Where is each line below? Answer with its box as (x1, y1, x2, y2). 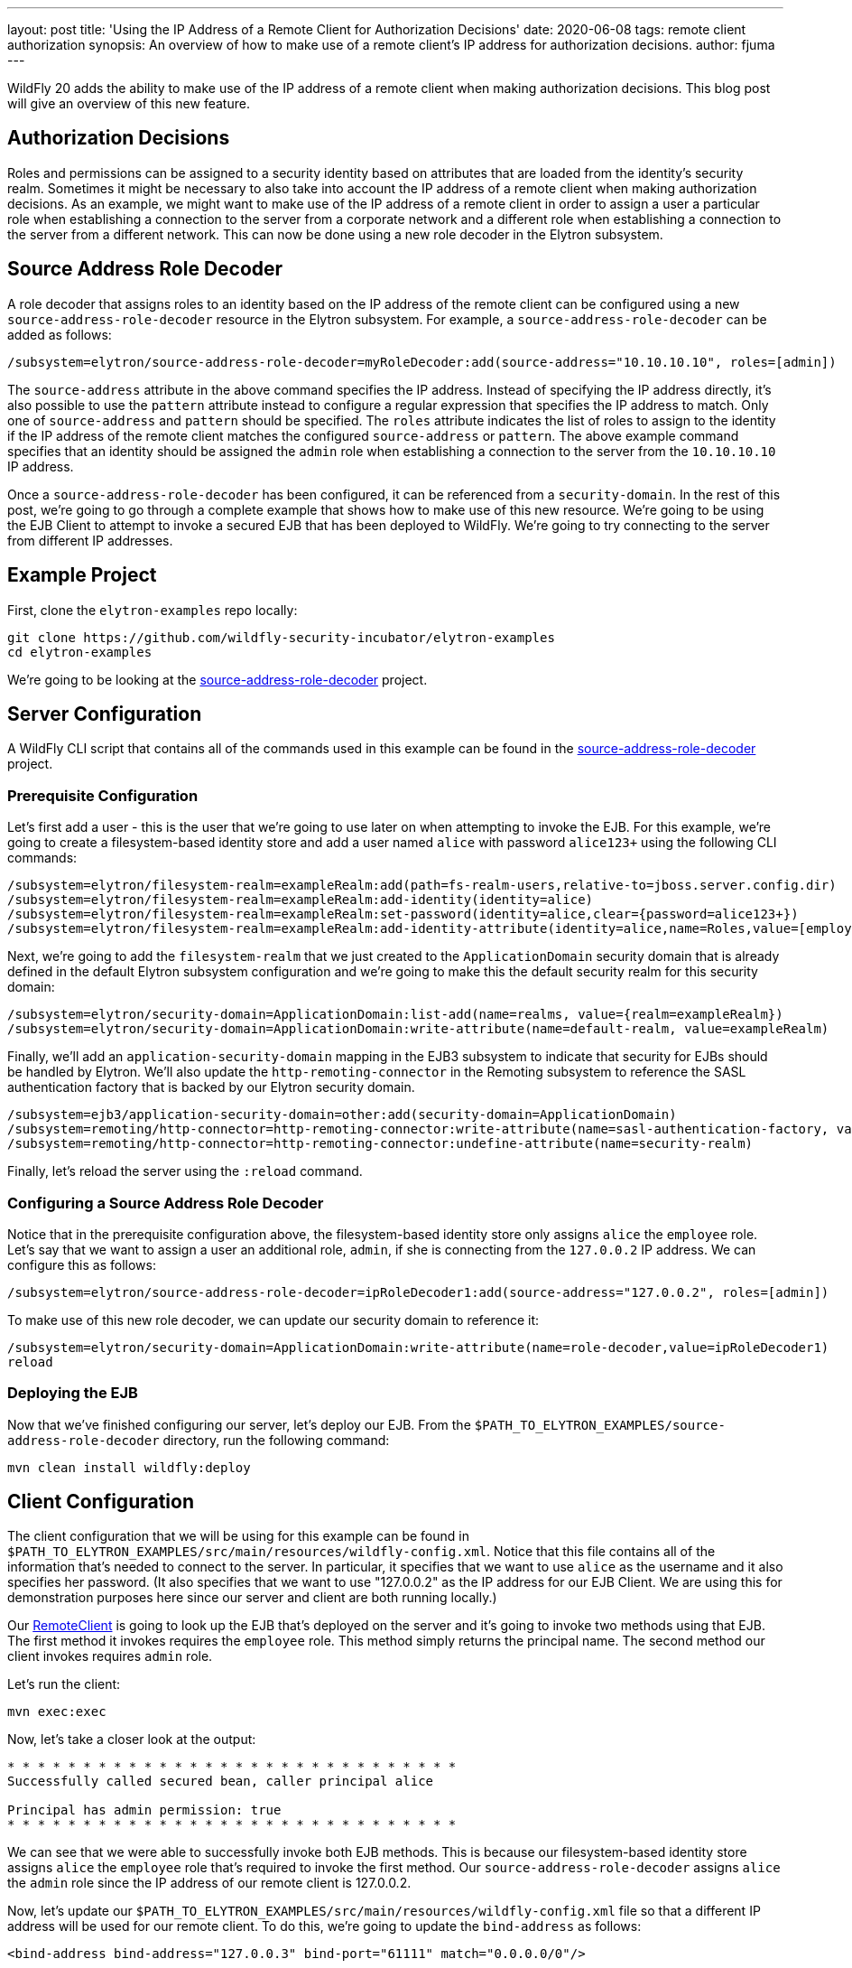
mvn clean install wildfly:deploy (7, 1460, 251, 1475)
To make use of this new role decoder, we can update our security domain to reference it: (7, 1311, 540, 1328)
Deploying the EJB (7, 1384, 138, 1403)
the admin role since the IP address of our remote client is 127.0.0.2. (7, 1875, 412, 1891)
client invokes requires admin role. (7, 1648, 213, 1665)
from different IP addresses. (7, 532, 173, 548)
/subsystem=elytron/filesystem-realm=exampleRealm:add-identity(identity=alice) (7, 892, 594, 908)
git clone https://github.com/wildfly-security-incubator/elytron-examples (7, 630, 555, 645)
